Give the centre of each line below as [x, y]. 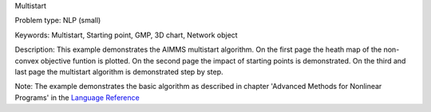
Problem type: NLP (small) [58, 21]
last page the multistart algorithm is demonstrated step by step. [119, 71]
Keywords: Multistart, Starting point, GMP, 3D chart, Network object [127, 35]
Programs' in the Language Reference [77, 97]
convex [27, 60]
